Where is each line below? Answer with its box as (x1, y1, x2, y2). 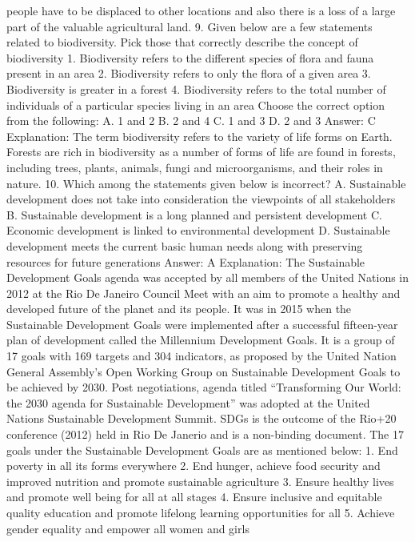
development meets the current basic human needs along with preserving (6, 237, 363, 254)
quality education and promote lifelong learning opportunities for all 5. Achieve (6, 504, 395, 520)
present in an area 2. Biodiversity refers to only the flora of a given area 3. (6, 65, 371, 82)
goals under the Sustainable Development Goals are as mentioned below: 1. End (6, 441, 398, 458)
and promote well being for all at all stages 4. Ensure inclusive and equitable (6, 488, 382, 505)
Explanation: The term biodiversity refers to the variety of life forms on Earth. (6, 127, 393, 144)
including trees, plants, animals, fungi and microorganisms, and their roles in (6, 159, 383, 175)
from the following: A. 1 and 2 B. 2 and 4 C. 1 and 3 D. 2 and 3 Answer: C (6, 112, 376, 129)
